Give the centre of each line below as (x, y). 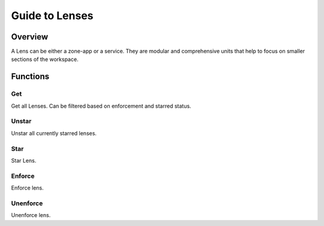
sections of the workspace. (45, 59)
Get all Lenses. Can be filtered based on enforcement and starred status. (101, 106)
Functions (30, 77)
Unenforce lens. (31, 215)
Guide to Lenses (52, 16)
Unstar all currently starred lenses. (54, 133)
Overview (30, 37)
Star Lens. (24, 160)
